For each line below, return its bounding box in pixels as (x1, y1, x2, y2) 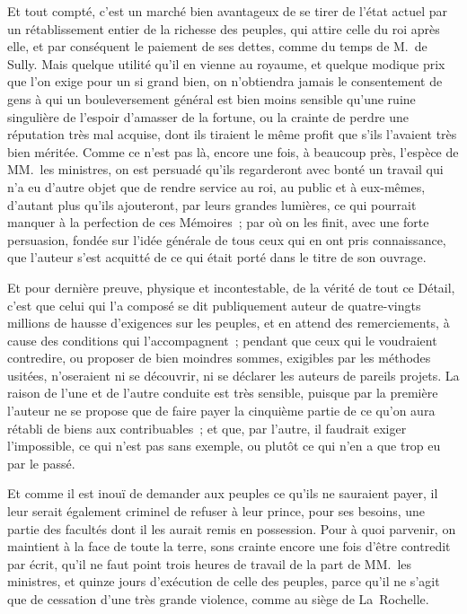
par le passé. (7, 453, 75, 472)
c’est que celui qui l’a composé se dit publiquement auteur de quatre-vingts (7, 295, 421, 314)
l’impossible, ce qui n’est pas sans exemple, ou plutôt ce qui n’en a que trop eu (7, 436, 441, 455)
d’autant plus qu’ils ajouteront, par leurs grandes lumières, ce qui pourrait (7, 195, 417, 214)
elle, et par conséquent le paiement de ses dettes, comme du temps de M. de (7, 37, 427, 56)
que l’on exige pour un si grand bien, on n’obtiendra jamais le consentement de (7, 72, 443, 91)
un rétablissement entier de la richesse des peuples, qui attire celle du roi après (7, 19, 440, 38)
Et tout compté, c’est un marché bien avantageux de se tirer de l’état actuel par (7, 2, 448, 20)
